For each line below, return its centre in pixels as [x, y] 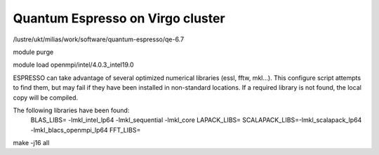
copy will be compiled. [46, 97]
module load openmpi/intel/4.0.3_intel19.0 [73, 65]
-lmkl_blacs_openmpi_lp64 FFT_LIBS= [86, 130]
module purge [33, 52]
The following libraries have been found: [71, 110]
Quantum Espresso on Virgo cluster [119, 18]
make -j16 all [31, 143]
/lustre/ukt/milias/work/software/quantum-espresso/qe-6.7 [99, 39]
